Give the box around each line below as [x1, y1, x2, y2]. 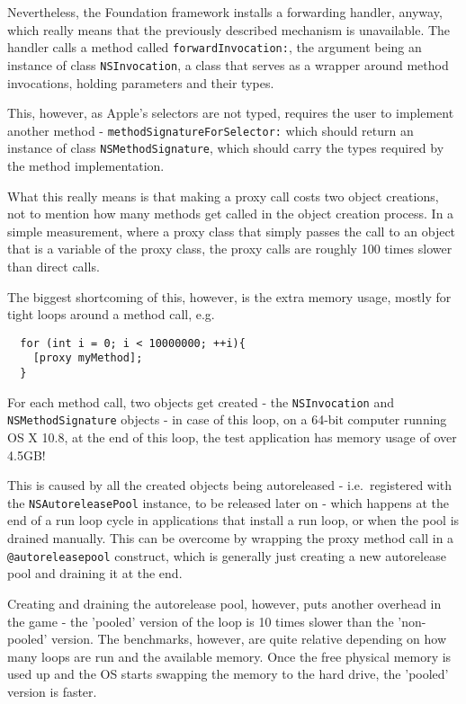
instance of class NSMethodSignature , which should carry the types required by [7, 138, 444, 157]
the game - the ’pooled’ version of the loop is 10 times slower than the [7, 611, 394, 630]
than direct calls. [7, 256, 100, 275]
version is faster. [7, 682, 97, 700]
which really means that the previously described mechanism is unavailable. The [7, 20, 451, 39]
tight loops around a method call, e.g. [7, 305, 215, 324]
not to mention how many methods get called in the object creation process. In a [7, 204, 454, 223]
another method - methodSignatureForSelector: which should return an [7, 120, 414, 139]
